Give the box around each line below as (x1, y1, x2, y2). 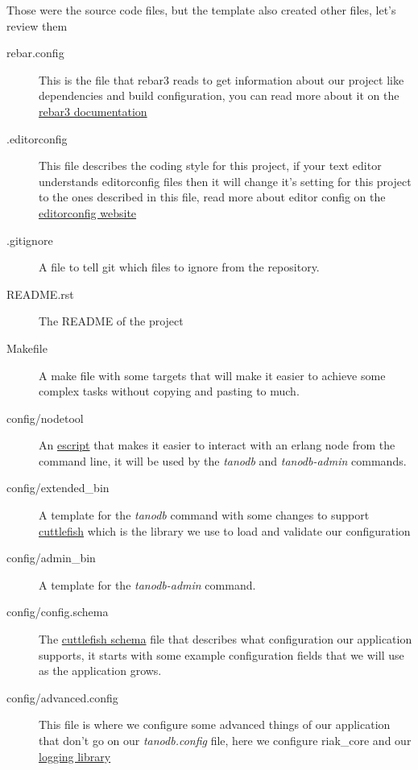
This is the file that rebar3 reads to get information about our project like (39, 71, 404, 88)
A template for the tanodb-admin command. (39, 576, 256, 593)
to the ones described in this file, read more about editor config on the (39, 188, 386, 205)
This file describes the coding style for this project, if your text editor (39, 157, 382, 174)
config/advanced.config (6, 689, 118, 706)
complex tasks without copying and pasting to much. (39, 383, 300, 399)
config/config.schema (6, 603, 109, 620)
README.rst (6, 285, 74, 302)
